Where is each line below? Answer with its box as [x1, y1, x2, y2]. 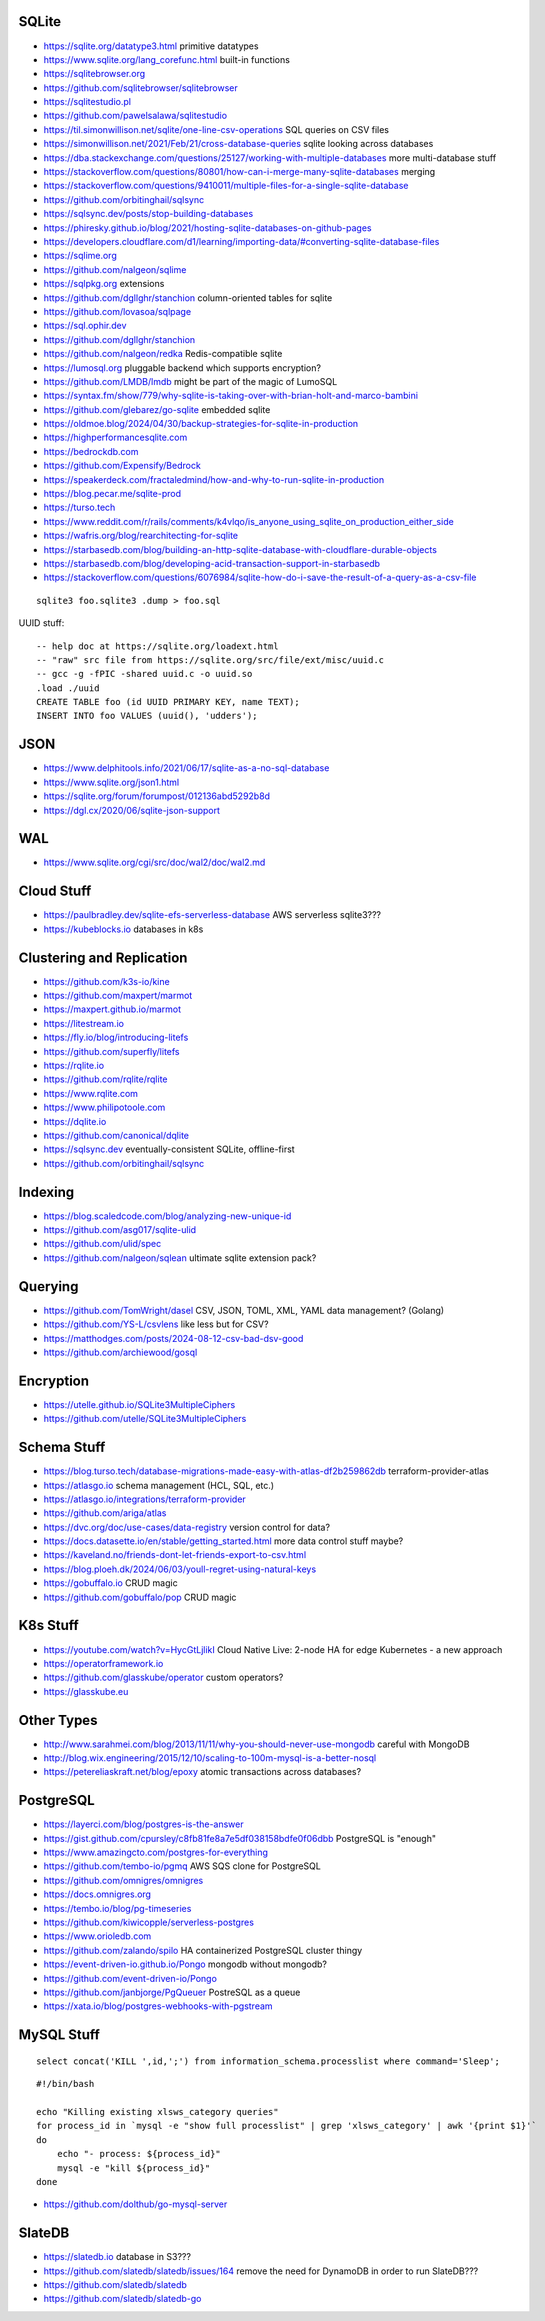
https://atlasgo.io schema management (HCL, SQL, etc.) [43, 1479, 275, 1491]
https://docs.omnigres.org [43, 1888, 152, 1900]
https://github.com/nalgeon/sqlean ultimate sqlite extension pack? [43, 1251, 317, 1264]
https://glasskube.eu [43, 1685, 129, 1697]
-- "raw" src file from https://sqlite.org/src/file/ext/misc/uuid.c [36, 654, 385, 665]
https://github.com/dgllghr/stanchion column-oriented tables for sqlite [43, 291, 333, 304]
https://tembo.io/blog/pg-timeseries [43, 1902, 192, 1914]
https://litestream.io [43, 1017, 125, 1029]
